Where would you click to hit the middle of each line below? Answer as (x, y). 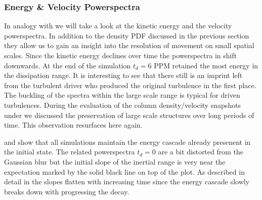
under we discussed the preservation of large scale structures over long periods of (129, 115)
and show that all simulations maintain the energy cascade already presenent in (127, 142)
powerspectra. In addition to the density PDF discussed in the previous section (127, 35)
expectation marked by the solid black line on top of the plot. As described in (124, 171)
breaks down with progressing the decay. (67, 191)
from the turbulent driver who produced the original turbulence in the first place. (130, 85)
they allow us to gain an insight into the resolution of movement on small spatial (129, 45)
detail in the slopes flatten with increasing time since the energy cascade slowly (127, 182)
